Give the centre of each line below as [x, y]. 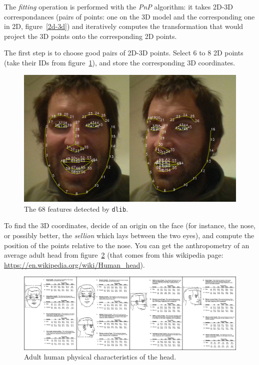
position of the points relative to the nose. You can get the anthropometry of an [127, 245]
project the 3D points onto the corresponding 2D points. [90, 36]
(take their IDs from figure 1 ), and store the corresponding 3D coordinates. [120, 62]
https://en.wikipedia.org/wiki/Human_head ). [74, 264]
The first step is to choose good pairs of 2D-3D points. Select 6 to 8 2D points [124, 53]
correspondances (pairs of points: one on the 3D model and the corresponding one [129, 16]
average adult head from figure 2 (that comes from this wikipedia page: [114, 255]
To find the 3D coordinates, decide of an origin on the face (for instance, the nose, [130, 225]
